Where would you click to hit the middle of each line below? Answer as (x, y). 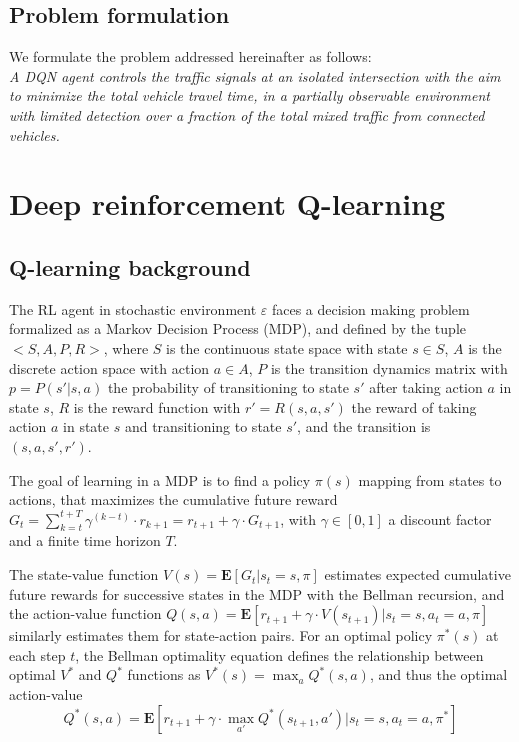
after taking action (426, 387)
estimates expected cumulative (417, 574)
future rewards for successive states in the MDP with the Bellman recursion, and (257, 593)
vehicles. (34, 134)
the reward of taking (414, 406)
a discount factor (440, 518)
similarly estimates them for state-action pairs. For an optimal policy (221, 635)
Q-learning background (130, 266)
